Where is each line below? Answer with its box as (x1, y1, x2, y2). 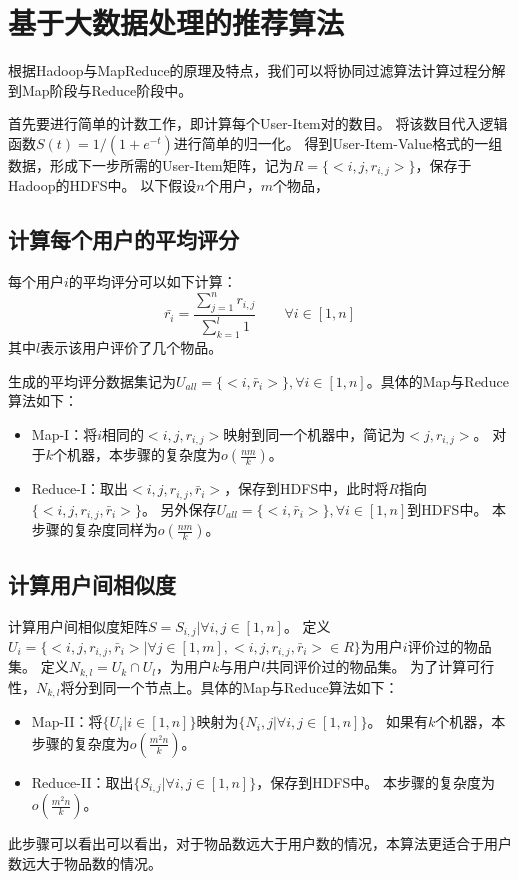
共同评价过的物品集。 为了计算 (265, 656, 467, 677)
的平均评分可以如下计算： (68, 271, 237, 292)
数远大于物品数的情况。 (8, 853, 162, 874)
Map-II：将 (31, 711, 103, 732)
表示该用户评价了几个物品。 (40, 337, 223, 358)
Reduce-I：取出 (31, 478, 129, 499)
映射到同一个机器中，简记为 (223, 424, 406, 444)
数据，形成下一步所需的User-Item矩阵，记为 (8, 154, 293, 175)
